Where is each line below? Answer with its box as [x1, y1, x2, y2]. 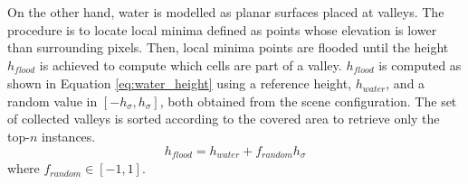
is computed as [378, 55, 462, 74]
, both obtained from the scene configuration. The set [159, 91, 457, 110]
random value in [7, 91, 98, 110]
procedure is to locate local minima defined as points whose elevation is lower [7, 20, 437, 39]
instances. [41, 127, 96, 146]
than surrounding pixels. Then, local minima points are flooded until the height [7, 38, 449, 57]
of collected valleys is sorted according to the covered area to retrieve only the [7, 109, 440, 128]
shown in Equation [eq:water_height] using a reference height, [7, 74, 352, 93]
